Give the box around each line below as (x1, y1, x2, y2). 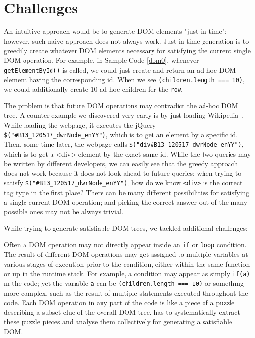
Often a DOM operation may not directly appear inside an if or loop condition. (4, 239, 247, 250)
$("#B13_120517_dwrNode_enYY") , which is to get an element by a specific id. (4, 129, 238, 140)
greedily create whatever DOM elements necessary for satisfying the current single (4, 45, 251, 56)
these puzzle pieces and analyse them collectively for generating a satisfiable (4, 316, 232, 327)
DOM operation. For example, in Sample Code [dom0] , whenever (4, 55, 199, 65)
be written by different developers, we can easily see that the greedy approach (4, 158, 238, 169)
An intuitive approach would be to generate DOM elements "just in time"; (4, 26, 227, 36)
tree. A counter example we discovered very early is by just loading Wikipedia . (4, 110, 244, 120)
